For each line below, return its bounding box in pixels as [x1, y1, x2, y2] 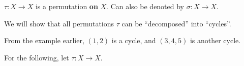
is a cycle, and [111, 35, 156, 46]
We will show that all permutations [4, 18, 114, 28]
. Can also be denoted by [106, 1, 185, 11]
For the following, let [4, 52, 69, 62]
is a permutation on [35, 1, 98, 11]
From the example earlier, [4, 35, 84, 46]
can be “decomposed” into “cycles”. [121, 18, 231, 28]
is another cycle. [190, 35, 241, 46]
